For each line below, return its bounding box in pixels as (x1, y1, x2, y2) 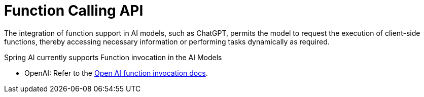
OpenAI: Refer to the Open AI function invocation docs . (24, 68, 208, 77)
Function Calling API (4, 2, 144, 19)
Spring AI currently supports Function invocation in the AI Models (4, 53, 222, 62)
